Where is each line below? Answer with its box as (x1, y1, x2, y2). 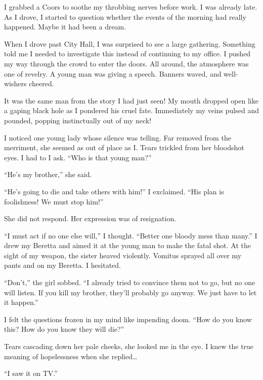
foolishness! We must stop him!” (4, 196, 104, 206)
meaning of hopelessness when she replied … (4, 351, 138, 361)
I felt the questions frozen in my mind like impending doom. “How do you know (4, 314, 252, 324)
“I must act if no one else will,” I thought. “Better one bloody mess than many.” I (4, 230, 257, 240)
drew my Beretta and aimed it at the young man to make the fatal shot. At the (4, 240, 251, 251)
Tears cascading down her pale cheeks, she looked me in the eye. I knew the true (4, 341, 254, 352)
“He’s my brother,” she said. (4, 169, 92, 180)
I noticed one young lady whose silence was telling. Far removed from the (4, 132, 231, 143)
